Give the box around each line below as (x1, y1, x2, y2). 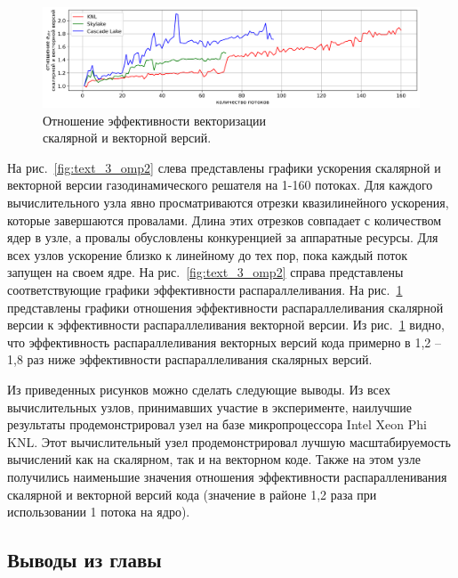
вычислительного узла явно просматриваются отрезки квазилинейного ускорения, (7, 193, 449, 211)
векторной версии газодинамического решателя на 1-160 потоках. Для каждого (7, 175, 433, 194)
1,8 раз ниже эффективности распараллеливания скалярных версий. (7, 350, 373, 369)
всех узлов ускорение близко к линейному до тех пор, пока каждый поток (7, 245, 407, 264)
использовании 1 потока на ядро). (7, 502, 190, 521)
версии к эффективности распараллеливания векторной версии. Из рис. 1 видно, (7, 315, 445, 334)
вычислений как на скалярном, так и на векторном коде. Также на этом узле (7, 450, 421, 468)
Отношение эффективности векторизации (43, 110, 266, 129)
